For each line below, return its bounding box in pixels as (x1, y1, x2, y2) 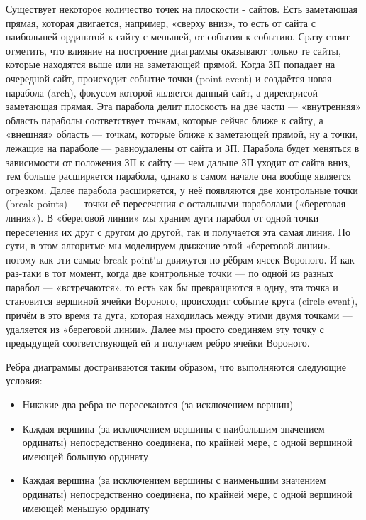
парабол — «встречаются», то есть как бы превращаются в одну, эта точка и (6, 279, 338, 294)
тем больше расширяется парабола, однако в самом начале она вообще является (6, 168, 352, 183)
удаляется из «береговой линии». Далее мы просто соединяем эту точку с (6, 321, 324, 336)
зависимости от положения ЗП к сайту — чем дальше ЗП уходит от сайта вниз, (6, 154, 350, 169)
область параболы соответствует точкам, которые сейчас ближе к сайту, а (6, 112, 323, 127)
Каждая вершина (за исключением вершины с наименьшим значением (22, 472, 326, 487)
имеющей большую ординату (22, 448, 148, 463)
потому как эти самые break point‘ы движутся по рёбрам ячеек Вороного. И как (6, 251, 355, 266)
